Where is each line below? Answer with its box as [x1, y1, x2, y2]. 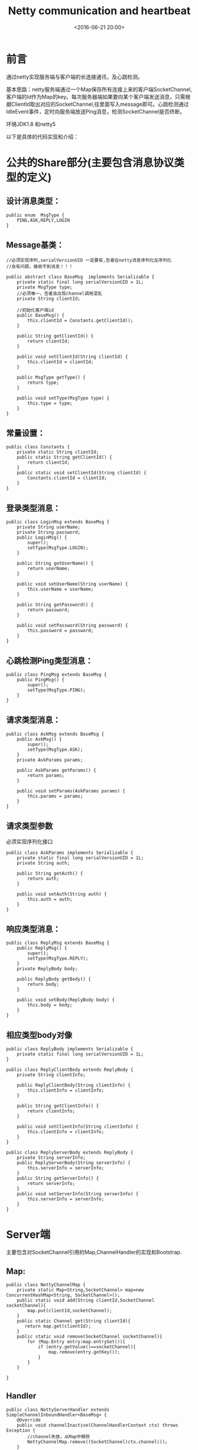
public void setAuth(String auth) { [17, 891, 108, 897]
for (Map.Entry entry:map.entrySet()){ [27, 1338, 126, 1345]
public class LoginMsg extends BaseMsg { [6, 519, 110, 525]
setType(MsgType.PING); [27, 687, 86, 693]
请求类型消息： [6, 715, 61, 725]
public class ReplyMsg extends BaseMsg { [6, 940, 110, 946]
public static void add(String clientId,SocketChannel [17, 1297, 155, 1303]
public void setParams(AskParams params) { [17, 788, 126, 794]
